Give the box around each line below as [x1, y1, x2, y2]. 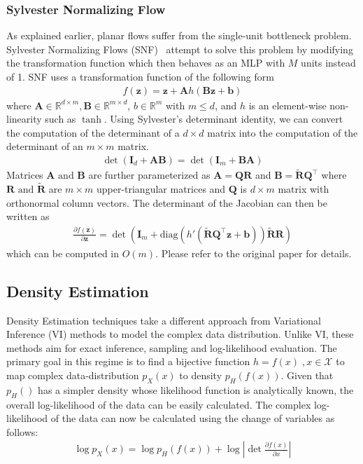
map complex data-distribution [6, 368, 139, 383]
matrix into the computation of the [207, 125, 358, 139]
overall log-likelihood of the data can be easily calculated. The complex [6, 397, 311, 411]
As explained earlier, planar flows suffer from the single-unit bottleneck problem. [6, 28, 352, 43]
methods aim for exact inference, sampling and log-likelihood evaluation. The [6, 340, 337, 355]
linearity [6, 111, 42, 126]
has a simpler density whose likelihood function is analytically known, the [38, 382, 354, 397]
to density [179, 368, 222, 383]
